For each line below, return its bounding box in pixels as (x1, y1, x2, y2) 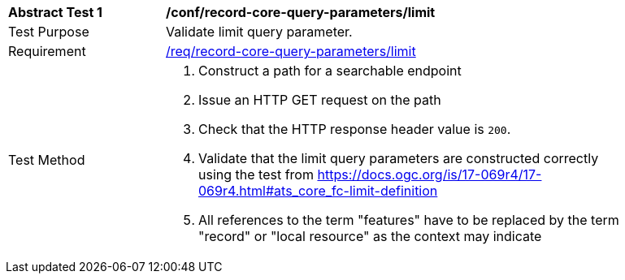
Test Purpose (8, 24, 89, 40)
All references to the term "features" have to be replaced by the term (198, 212, 619, 228)
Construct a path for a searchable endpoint (198, 62, 462, 79)
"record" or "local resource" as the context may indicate (198, 228, 542, 244)
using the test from (198, 166, 314, 183)
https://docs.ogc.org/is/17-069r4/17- (317, 166, 542, 183)
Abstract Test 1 (8, 4, 102, 20)
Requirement (8, 43, 86, 59)
